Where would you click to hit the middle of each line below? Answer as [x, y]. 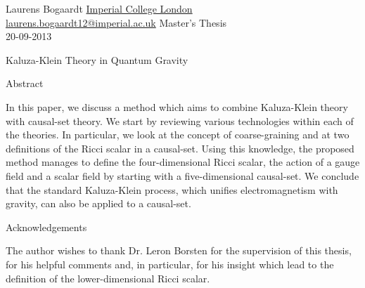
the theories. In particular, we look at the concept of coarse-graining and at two [178, 135]
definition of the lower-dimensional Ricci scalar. [108, 278]
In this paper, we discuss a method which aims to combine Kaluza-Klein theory [177, 106]
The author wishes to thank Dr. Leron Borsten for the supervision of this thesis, [179, 250]
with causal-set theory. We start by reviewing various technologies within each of [180, 120]
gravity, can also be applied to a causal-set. [98, 203]
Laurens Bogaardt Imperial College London [99, 8]
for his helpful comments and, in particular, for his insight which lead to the [170, 264]
